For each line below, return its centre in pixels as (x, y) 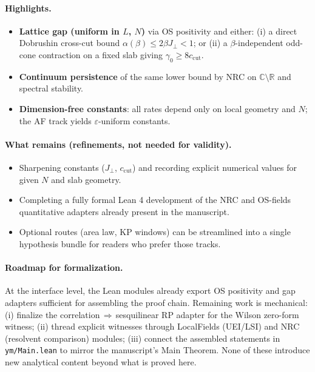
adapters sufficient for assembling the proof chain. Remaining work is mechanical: (156, 302)
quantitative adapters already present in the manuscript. (124, 211)
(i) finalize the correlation (52, 314)
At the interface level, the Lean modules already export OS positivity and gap (150, 291)
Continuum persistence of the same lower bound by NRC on (138, 76)
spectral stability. (51, 88)
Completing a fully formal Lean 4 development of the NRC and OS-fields (155, 200)
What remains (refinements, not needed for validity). (118, 144)
